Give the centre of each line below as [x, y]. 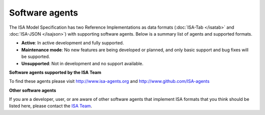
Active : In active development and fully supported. [73, 43]
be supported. [36, 57]
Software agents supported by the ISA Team [55, 72]
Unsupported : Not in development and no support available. [82, 63]
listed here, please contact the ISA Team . [51, 106]
